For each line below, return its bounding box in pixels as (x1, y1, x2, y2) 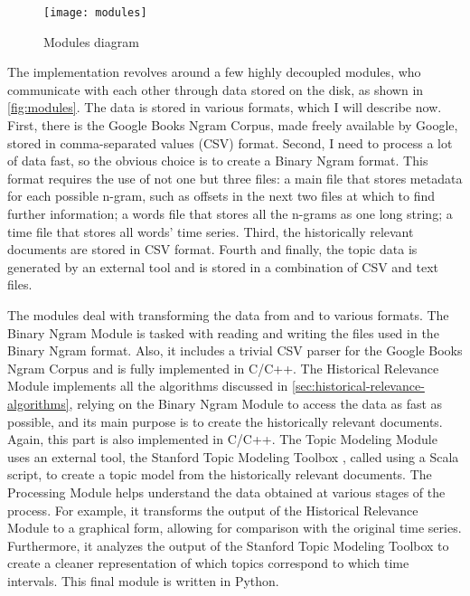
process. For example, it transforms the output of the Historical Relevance (7, 500, 418, 519)
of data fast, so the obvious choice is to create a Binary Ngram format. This (7, 151, 428, 170)
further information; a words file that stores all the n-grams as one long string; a (7, 204, 453, 222)
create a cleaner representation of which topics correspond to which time (7, 553, 409, 572)
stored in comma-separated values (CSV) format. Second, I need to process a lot (7, 133, 453, 152)
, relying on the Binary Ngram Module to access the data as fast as (69, 393, 443, 412)
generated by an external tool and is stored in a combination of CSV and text (7, 257, 439, 276)
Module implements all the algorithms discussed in (7, 376, 288, 395)
